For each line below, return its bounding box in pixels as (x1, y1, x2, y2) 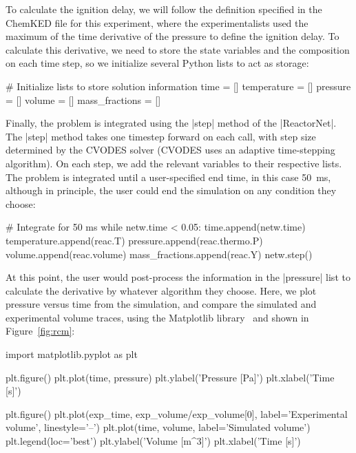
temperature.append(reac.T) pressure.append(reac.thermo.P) (6, 233, 263, 247)
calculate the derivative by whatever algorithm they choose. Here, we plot (6, 283, 317, 297)
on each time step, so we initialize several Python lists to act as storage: (6, 56, 309, 70)
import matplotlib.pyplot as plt (6, 347, 138, 361)
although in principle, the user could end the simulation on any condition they (6, 183, 337, 198)
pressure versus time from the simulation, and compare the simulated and (6, 297, 317, 311)
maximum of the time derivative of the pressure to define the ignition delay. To (6, 29, 339, 43)
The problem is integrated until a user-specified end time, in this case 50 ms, (6, 169, 331, 184)
